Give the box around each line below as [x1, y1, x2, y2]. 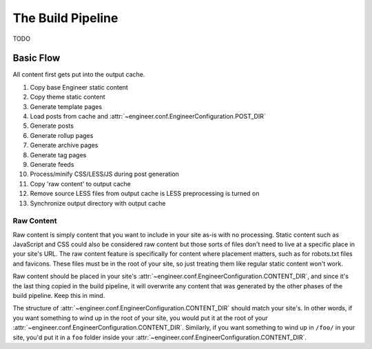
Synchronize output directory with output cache [30, 199, 166, 207]
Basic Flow [12, 52, 61, 64]
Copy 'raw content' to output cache [30, 179, 131, 188]
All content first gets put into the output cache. [12, 70, 145, 79]
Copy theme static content [30, 93, 106, 101]
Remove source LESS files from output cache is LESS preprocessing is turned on [30, 190, 260, 198]
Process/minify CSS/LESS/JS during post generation [30, 170, 179, 179]
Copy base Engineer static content [30, 83, 129, 91]
